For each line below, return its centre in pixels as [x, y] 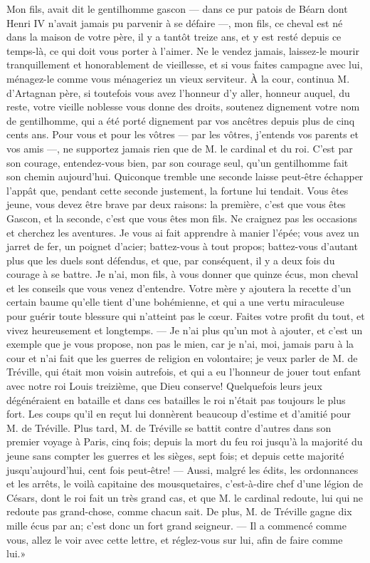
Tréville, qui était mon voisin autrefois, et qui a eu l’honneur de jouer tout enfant [184, 372]
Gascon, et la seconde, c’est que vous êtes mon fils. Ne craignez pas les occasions [182, 218]
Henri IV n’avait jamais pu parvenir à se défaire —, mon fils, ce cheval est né [175, 22]
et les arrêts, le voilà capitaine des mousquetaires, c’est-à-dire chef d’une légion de [185, 484]
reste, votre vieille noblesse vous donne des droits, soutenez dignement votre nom [183, 107]
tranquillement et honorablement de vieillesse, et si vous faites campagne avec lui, [185, 64]
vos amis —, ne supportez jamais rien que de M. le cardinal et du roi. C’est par [180, 148]
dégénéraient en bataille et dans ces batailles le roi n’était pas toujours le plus [176, 399]
